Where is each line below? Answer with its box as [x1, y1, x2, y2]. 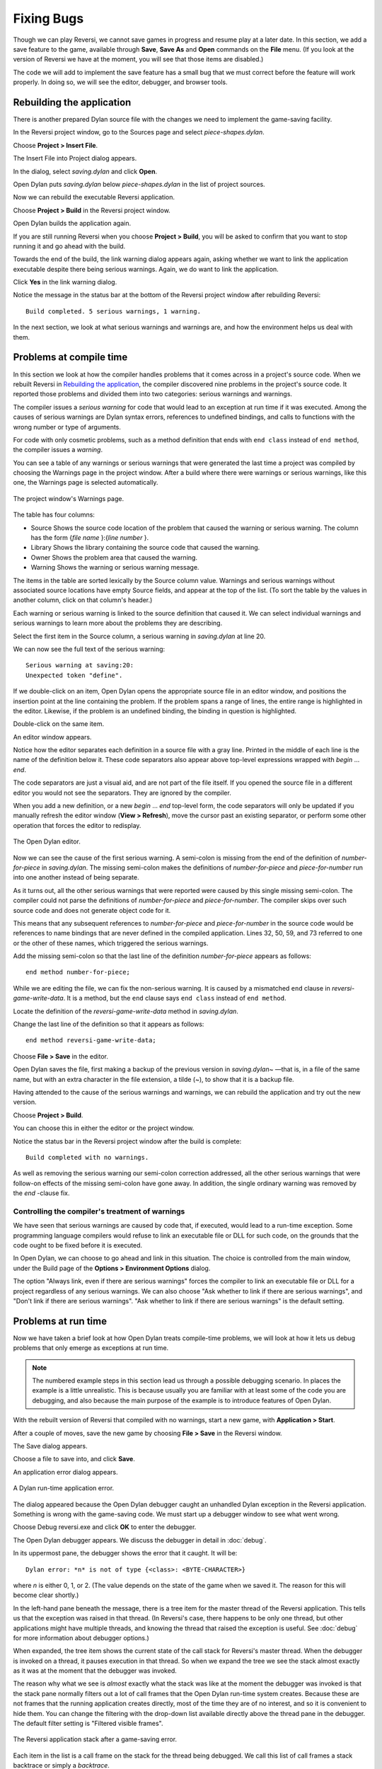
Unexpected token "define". [25, 671, 123, 679]
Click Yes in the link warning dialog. [13, 278, 117, 287]
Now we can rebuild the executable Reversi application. [13, 193, 175, 202]
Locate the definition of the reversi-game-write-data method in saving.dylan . [13, 1007, 238, 1015]
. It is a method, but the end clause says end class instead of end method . [63, 994, 286, 1003]
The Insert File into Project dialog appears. [13, 154, 137, 163]
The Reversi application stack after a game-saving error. [13, 1735, 177, 1744]
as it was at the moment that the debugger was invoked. [13, 1666, 177, 1675]
